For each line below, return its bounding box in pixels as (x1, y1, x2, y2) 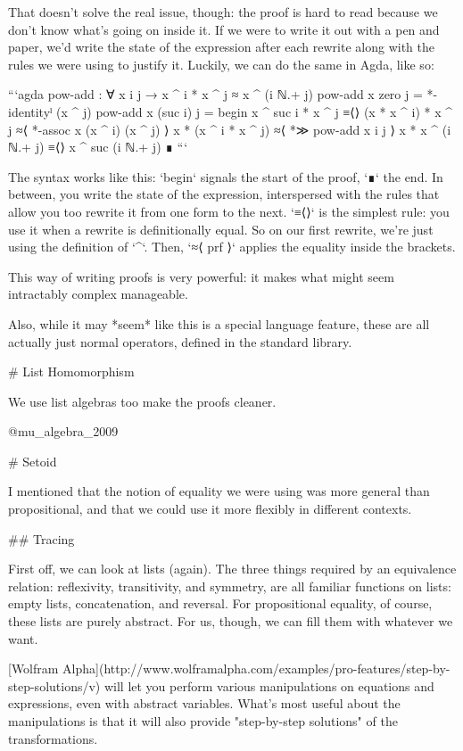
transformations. (8, 729, 98, 747)
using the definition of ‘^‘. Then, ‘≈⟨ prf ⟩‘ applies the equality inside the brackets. (8, 237, 456, 256)
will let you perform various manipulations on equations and (103, 676, 434, 695)
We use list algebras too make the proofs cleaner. (8, 392, 277, 410)
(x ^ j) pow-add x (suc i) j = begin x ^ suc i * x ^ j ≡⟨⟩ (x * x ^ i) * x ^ (56, 102, 453, 120)
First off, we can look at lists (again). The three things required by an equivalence (8, 559, 457, 578)
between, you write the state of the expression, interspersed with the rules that (8, 185, 440, 203)
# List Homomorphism (8, 362, 135, 381)
